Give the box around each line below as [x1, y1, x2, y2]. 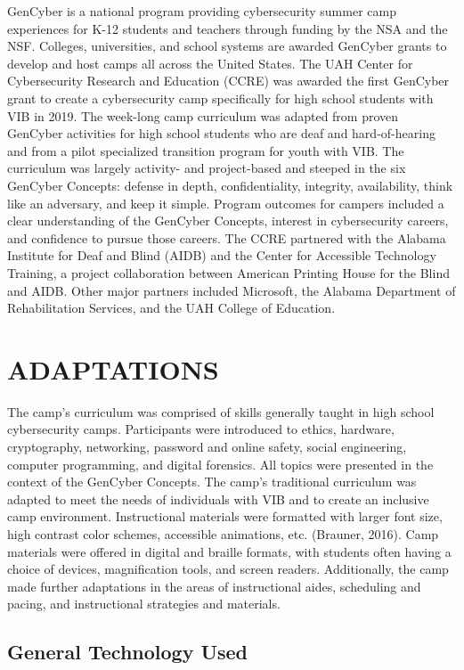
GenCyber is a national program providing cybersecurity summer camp [7, 2, 396, 20]
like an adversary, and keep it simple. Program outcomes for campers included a [7, 193, 444, 212]
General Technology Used [7, 638, 248, 666]
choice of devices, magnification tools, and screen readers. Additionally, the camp [7, 560, 449, 578]
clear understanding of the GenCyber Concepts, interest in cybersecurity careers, [7, 211, 449, 230]
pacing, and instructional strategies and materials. [7, 594, 281, 613]
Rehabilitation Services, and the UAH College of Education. [7, 298, 336, 317]
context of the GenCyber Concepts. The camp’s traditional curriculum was [7, 472, 417, 491]
